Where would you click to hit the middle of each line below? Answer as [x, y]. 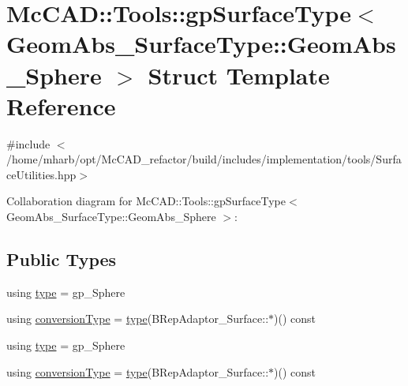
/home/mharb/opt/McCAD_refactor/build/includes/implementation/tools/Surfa [204, 159]
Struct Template [239, 75]
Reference [61, 105]
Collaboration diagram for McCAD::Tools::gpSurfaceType [146, 201]
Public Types [62, 259]
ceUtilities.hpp [41, 174]
